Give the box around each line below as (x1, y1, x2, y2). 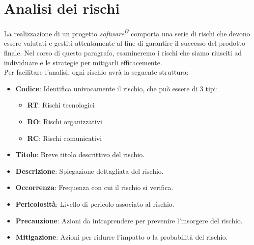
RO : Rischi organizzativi (27, 116, 102, 126)
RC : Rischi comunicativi (27, 133, 102, 143)
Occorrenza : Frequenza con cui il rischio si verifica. (15, 182, 173, 192)
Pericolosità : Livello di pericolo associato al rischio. (15, 198, 174, 209)
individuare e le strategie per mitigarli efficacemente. (4, 57, 162, 67)
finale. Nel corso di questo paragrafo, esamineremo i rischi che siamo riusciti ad (4, 47, 242, 57)
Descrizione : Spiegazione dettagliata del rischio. (15, 165, 164, 176)
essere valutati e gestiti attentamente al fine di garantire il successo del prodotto (4, 38, 245, 48)
